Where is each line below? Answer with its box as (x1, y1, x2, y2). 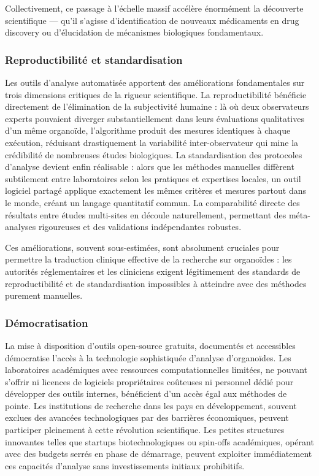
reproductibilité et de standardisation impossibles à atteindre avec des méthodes (5, 277, 307, 290)
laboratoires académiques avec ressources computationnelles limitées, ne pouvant (5, 363, 307, 376)
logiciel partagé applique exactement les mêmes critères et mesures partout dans (5, 184, 306, 197)
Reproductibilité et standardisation (5, 52, 183, 67)
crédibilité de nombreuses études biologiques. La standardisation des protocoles (5, 148, 302, 161)
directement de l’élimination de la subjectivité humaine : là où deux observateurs (5, 100, 309, 113)
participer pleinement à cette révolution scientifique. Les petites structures (5, 423, 285, 436)
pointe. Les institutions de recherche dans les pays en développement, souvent (5, 399, 297, 412)
